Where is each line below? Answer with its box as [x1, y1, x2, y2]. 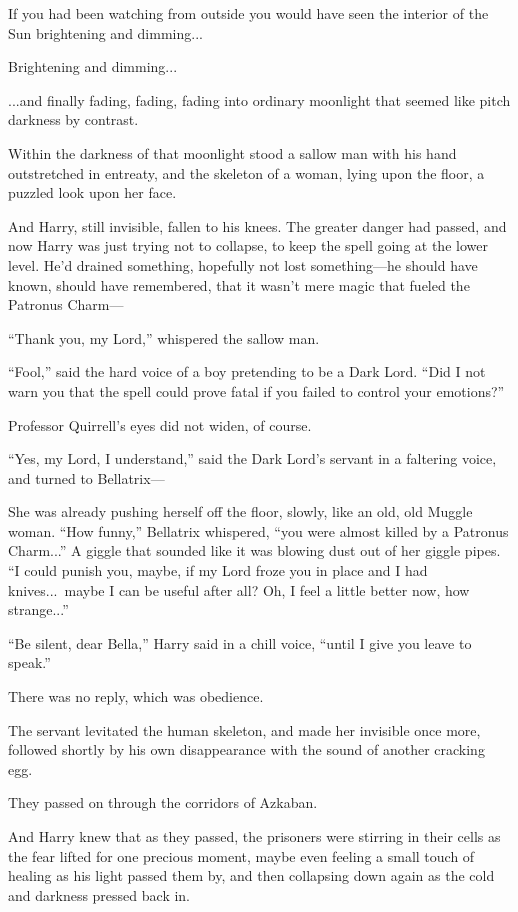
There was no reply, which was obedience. [8, 686, 264, 707]
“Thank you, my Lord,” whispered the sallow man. [8, 327, 320, 348]
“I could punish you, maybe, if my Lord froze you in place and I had [8, 560, 428, 581]
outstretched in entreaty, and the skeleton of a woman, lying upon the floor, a [8, 162, 485, 183]
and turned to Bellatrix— [8, 467, 165, 488]
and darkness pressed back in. [8, 884, 190, 905]
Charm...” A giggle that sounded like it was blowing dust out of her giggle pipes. [8, 540, 501, 561]
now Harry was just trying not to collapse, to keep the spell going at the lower [8, 235, 488, 256]
